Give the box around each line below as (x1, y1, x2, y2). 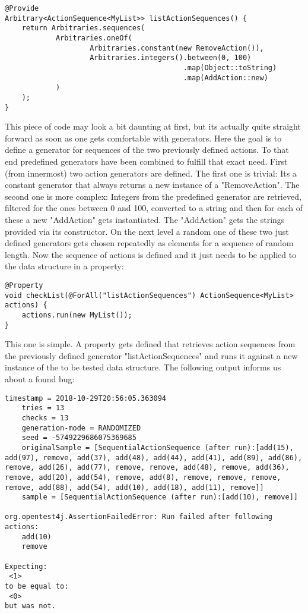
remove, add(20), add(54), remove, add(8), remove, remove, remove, (5, 473, 281, 482)
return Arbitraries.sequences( (21, 24, 145, 33)
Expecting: (5, 562, 47, 571)
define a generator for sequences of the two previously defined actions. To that (5, 143, 289, 156)
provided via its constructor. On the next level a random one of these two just (5, 225, 289, 237)
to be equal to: (5, 582, 69, 591)
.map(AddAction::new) (183, 73, 268, 82)
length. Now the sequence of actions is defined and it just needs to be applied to (5, 248, 297, 260)
